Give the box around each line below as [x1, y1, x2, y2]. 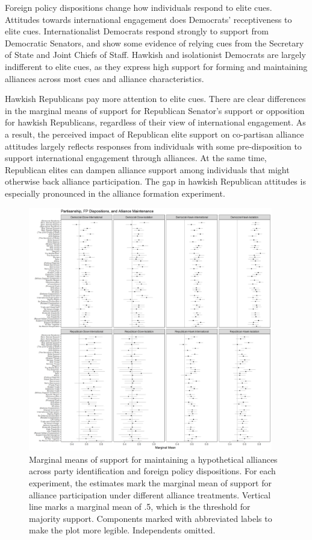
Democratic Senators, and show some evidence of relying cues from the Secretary [5, 36, 304, 49]
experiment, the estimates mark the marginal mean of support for [29, 477, 272, 489]
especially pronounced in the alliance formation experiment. [5, 186, 225, 199]
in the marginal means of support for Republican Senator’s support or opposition [5, 104, 305, 116]
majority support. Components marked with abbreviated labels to [29, 512, 272, 524]
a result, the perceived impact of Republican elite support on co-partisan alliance [5, 127, 304, 140]
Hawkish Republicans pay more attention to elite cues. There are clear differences [5, 92, 306, 105]
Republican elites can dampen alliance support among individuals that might [5, 163, 290, 176]
